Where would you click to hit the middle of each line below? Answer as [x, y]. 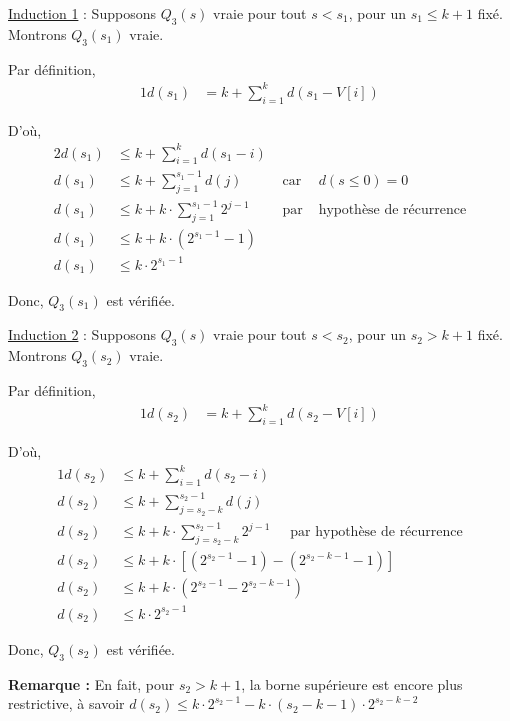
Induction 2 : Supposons [82, 334]
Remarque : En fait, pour [91, 683]
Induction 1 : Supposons [82, 13]
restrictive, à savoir [66, 703]
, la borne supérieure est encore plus [352, 683]
